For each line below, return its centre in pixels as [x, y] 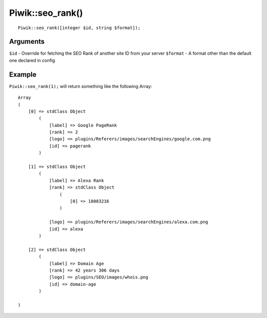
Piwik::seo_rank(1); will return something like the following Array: [81, 86]
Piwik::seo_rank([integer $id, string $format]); [79, 28]
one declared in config [32, 60]
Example [23, 74]
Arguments [27, 42]
